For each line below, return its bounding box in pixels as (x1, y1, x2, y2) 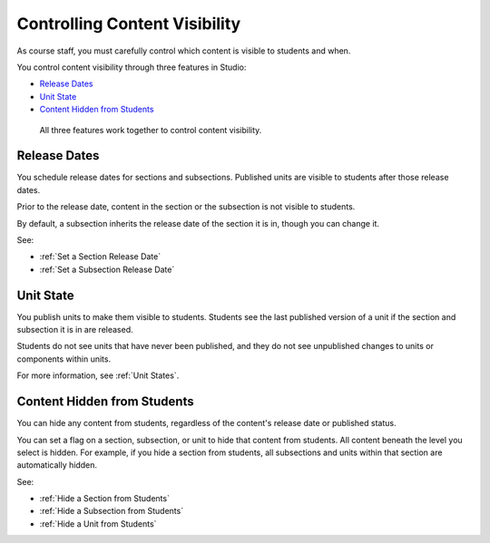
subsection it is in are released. (16, 325, 133, 335)
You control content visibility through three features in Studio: (16, 62, 247, 73)
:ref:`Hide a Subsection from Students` (39, 506, 184, 517)
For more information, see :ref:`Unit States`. (16, 370, 180, 381)
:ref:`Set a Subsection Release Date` (39, 264, 175, 275)
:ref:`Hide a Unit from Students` (39, 518, 157, 529)
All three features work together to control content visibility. (39, 124, 262, 135)
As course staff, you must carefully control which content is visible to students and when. (16, 45, 351, 56)
